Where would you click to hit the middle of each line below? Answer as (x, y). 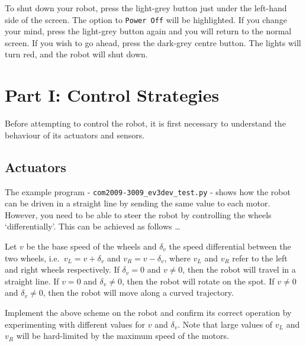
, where (177, 258)
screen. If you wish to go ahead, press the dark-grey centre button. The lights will (153, 42)
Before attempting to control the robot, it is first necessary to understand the (145, 123)
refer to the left (260, 258)
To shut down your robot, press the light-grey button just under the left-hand (146, 8)
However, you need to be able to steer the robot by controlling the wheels (138, 214)
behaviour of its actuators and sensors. (75, 135)
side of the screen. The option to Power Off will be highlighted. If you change (146, 19)
